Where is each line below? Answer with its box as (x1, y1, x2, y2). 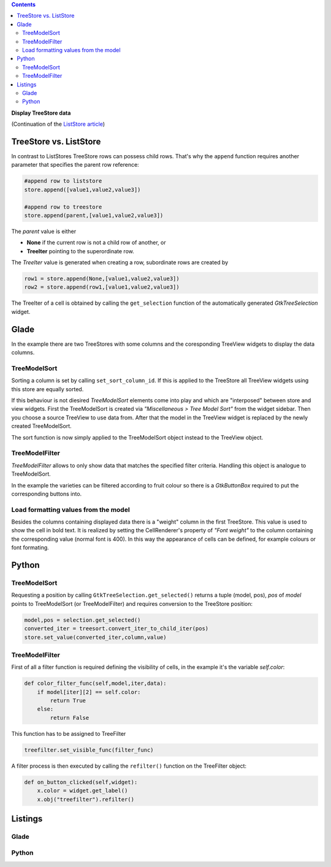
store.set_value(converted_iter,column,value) (24, 633, 167, 641)
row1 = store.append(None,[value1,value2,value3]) (24, 275, 180, 282)
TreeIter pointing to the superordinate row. (26, 247, 134, 254)
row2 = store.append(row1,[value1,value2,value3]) (24, 284, 180, 291)
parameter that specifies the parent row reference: (11, 161, 139, 169)
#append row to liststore (24, 178, 102, 185)
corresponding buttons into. (11, 490, 82, 497)
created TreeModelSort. (11, 422, 72, 430)
